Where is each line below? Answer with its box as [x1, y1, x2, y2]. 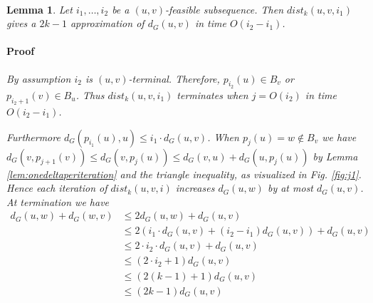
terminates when [177, 87, 248, 102]
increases [175, 180, 215, 195]
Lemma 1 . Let [6, 1, 73, 16]
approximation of [70, 16, 145, 31]
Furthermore [6, 129, 61, 144]
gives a [6, 16, 36, 31]
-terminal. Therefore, [128, 71, 220, 86]
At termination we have [6, 194, 110, 209]
